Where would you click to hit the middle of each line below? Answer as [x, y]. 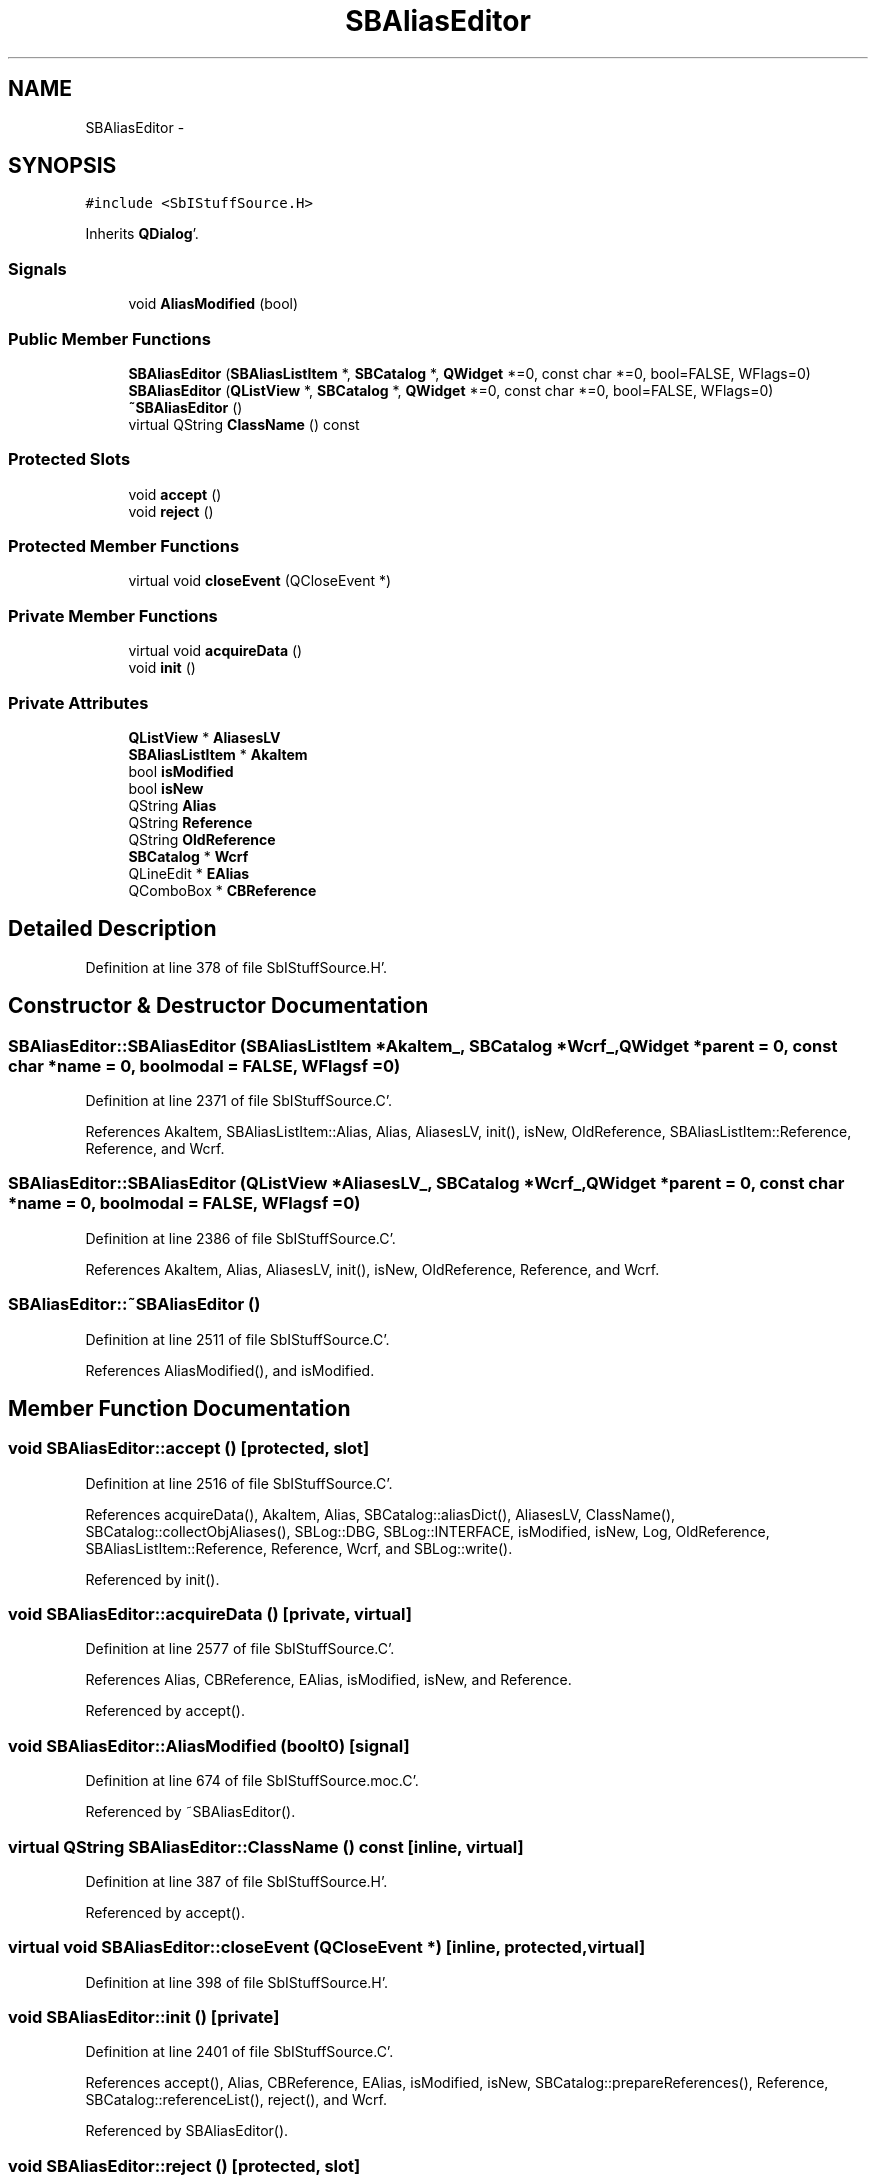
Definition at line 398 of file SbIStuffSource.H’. [237, 1982]
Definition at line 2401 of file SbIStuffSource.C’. [239, 2052]
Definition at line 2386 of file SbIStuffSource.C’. [240, 1238]
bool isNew [166, 788]
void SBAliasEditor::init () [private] [144, 2017]
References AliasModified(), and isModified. [230, 1370]
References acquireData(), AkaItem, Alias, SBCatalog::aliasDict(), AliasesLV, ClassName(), [380, 1514]
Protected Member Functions [124, 546]
